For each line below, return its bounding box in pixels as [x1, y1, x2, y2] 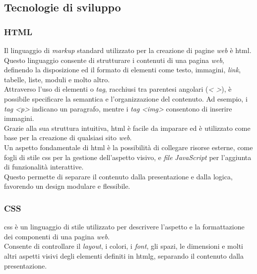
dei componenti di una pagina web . [4, 231, 110, 241]
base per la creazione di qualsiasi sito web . [4, 132, 132, 143]
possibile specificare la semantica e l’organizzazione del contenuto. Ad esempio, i [4, 93, 248, 104]
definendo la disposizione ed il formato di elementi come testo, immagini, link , [4, 64, 241, 75]
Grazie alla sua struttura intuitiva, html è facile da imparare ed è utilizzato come [4, 122, 251, 133]
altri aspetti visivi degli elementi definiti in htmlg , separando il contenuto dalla [4, 250, 244, 261]
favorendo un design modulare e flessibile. [4, 181, 130, 191]
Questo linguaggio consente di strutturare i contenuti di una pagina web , [4, 55, 224, 65]
